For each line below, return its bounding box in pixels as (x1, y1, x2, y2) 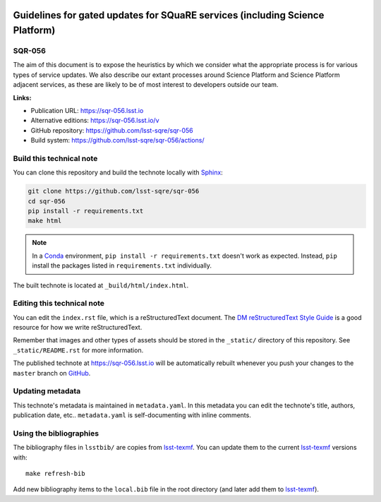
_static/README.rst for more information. (13, 346, 144, 354)
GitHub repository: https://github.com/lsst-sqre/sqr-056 (30, 126, 193, 134)
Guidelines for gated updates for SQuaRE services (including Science (13, 9, 325, 21)
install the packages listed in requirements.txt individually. (32, 261, 212, 270)
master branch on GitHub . (13, 369, 91, 377)
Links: (13, 93, 32, 102)
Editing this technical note (13, 299, 105, 309)
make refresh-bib (25, 470, 85, 478)
